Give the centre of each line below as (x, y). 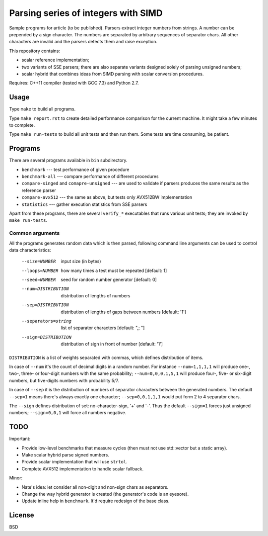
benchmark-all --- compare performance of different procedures (90, 177)
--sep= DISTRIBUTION (45, 305)
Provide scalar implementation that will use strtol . (74, 462)
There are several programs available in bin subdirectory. (68, 160)
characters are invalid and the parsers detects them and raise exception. (83, 42)
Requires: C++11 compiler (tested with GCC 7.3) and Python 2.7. (74, 83)
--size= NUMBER (39, 262)
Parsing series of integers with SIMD (86, 13)
